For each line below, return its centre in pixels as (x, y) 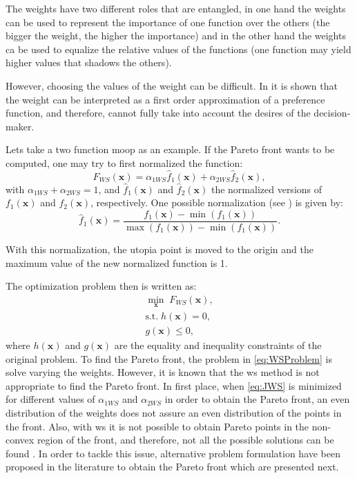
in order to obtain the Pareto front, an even (257, 399)
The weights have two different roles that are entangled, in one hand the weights (176, 8)
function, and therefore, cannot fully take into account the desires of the (158, 113)
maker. (20, 126)
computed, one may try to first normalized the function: (124, 162)
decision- (332, 113)
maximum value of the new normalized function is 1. (117, 262)
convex (20, 440)
